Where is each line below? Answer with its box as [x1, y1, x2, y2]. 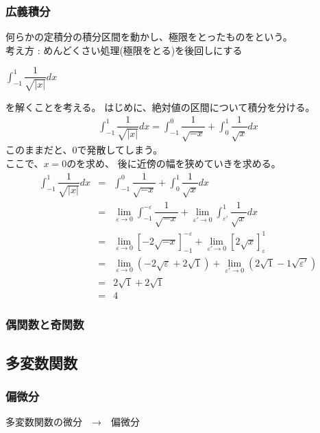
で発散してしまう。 [77, 143, 163, 157]
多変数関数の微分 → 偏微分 [5, 415, 140, 429]
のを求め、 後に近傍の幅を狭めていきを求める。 [66, 156, 281, 170]
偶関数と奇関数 [5, 316, 84, 333]
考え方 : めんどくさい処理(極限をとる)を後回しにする [5, 42, 243, 57]
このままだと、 [5, 143, 73, 157]
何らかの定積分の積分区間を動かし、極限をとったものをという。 [5, 29, 293, 44]
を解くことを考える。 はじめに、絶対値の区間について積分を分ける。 [5, 99, 315, 114]
